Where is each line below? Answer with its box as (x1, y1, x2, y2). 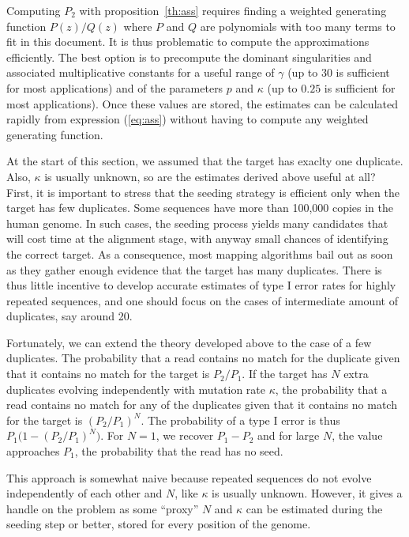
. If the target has (242, 365, 328, 382)
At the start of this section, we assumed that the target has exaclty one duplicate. (6, 153, 403, 169)
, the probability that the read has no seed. (74, 443, 283, 459)
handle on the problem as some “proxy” (6, 500, 199, 516)
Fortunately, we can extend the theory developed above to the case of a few (6, 334, 372, 350)
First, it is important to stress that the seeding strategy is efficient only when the (6, 183, 400, 200)
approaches (6, 443, 60, 459)
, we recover (156, 427, 214, 444)
